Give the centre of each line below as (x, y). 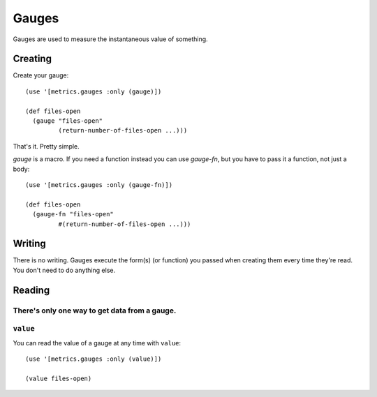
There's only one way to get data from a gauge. (95, 310)
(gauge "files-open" (68, 121)
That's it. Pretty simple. (46, 146)
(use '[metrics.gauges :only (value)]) (94, 359)
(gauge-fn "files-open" (73, 214)
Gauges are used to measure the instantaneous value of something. (111, 39)
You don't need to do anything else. (64, 270)
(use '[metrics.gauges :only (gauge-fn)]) (99, 185)
